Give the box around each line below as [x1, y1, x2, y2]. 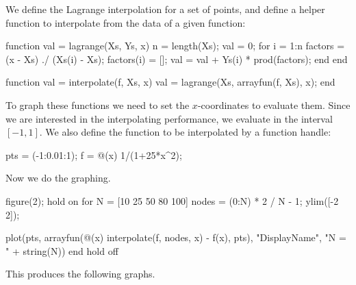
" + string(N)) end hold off [5, 243, 118, 258]
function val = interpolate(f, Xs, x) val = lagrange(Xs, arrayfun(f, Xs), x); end [5, 75, 335, 89]
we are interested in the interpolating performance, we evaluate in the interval [5, 111, 333, 125]
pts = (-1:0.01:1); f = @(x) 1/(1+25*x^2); [5, 147, 182, 162]
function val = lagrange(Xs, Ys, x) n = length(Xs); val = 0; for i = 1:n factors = [5, 38, 345, 53]
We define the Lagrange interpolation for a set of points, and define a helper [5, 2, 325, 16]
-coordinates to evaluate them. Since [197, 97, 351, 112]
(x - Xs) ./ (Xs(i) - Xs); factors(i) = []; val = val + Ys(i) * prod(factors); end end [5, 51, 348, 66]
